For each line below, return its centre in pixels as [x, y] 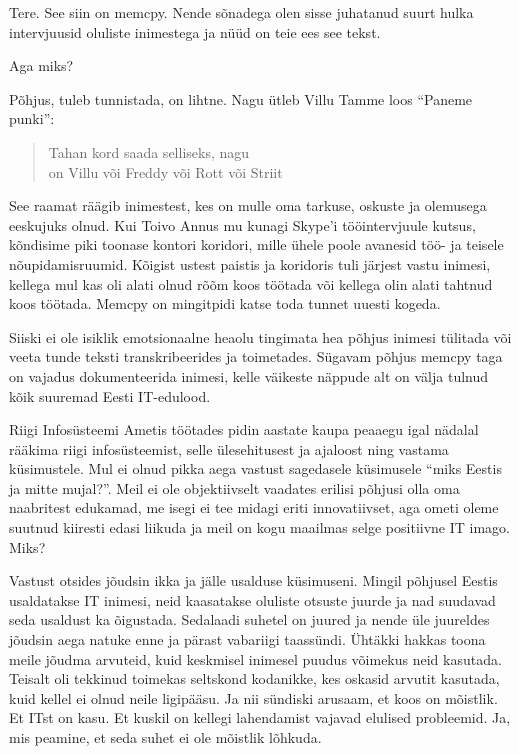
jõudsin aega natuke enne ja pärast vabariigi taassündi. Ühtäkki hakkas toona [247, 639]
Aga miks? [41, 65]
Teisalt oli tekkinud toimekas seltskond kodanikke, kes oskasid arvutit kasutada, [254, 678]
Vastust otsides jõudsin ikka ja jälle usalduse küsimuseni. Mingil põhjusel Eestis [253, 580]
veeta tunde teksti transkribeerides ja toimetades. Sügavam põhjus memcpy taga [256, 356]
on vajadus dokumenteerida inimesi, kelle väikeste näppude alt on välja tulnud [249, 375]
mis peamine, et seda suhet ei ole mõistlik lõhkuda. [165, 737]
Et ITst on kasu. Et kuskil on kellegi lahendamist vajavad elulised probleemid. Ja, [260, 717]
